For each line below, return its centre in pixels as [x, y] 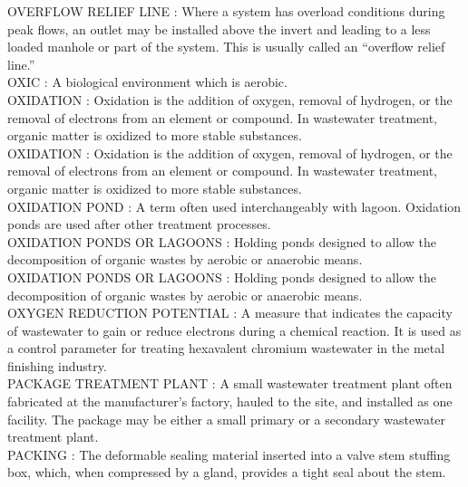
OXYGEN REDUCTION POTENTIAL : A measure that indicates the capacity [230, 313]
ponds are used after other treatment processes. [139, 224]
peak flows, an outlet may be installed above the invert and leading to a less [219, 29]
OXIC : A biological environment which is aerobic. [147, 82]
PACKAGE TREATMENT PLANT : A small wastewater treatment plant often [230, 383]
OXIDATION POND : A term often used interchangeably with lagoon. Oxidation [234, 206]
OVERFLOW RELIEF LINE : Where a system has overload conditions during [226, 11]
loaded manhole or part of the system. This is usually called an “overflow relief [226, 47]
